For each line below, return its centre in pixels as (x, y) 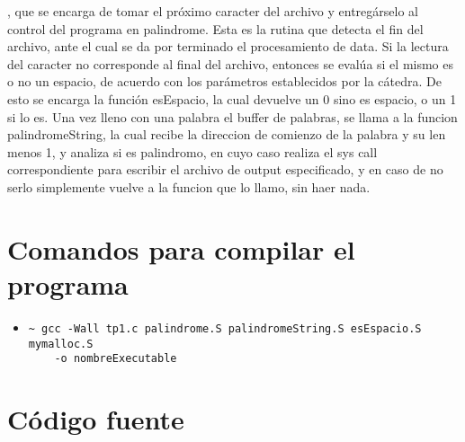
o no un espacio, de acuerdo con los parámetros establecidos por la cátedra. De (224, 81)
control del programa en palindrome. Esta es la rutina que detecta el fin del (215, 28)
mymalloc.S (61, 344)
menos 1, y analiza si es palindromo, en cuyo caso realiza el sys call (192, 151)
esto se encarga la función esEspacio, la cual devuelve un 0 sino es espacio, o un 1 (232, 98)
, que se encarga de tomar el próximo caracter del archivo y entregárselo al (213, 11)
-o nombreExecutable (116, 359)
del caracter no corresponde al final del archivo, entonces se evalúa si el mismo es (231, 63)
